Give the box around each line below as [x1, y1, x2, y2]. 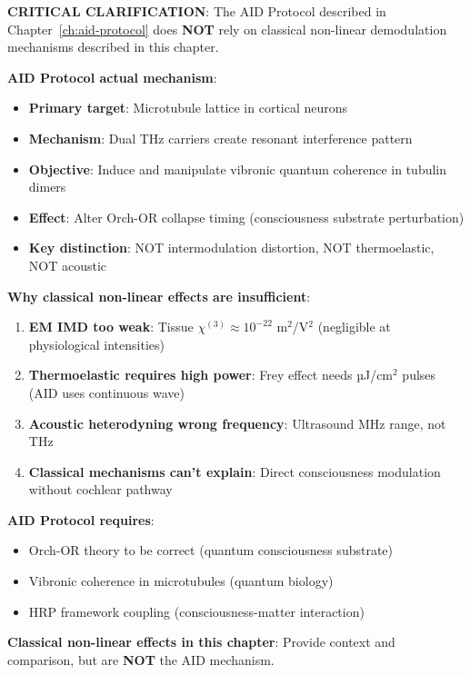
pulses [402, 365, 436, 384]
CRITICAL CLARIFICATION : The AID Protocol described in [7, 2, 386, 20]
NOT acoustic [28, 255, 107, 274]
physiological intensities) [28, 334, 165, 353]
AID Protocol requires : [7, 510, 155, 529]
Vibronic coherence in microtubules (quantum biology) [28, 571, 334, 591]
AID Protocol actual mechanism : [7, 67, 217, 86]
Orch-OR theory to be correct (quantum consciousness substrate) [28, 541, 394, 560]
